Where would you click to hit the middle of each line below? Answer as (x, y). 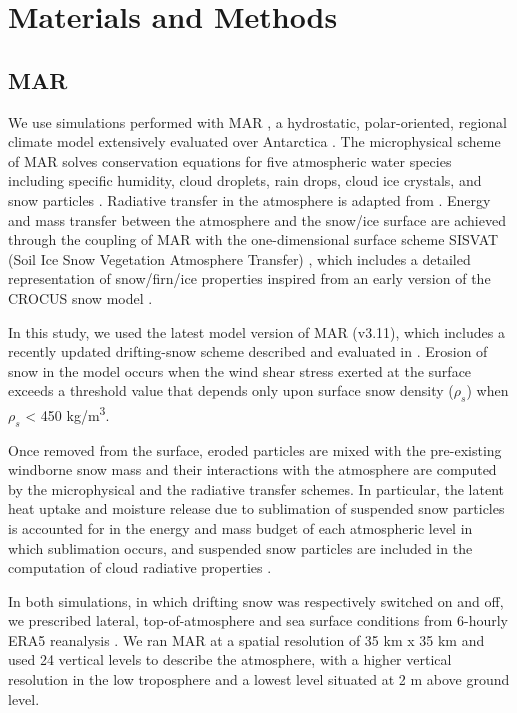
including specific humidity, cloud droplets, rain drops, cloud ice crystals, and (245, 180)
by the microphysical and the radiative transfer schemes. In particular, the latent (256, 488)
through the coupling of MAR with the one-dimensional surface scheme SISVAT (253, 239)
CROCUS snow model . (80, 297)
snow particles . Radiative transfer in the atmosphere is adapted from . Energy (249, 199)
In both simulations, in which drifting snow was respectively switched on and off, (256, 600)
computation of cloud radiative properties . (140, 567)
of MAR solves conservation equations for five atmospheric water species (230, 160)
